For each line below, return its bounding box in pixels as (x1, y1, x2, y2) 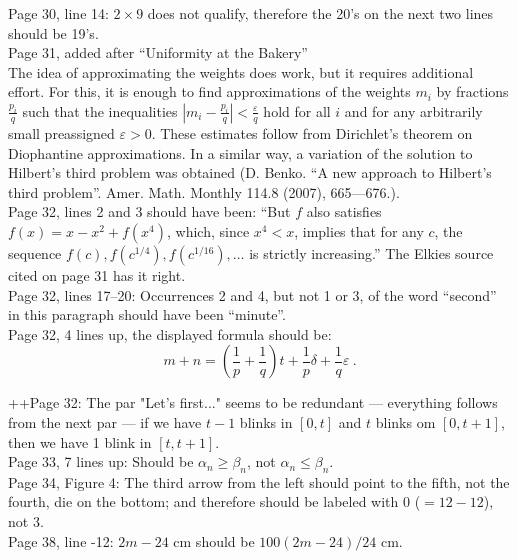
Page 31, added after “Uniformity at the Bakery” (8, 42, 308, 63)
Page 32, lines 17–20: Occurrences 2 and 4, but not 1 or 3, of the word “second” (8, 284, 497, 305)
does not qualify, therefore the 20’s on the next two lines (147, 3, 494, 23)
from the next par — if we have (8, 411, 202, 432)
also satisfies (306, 201, 382, 222)
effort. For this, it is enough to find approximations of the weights (8, 81, 411, 102)
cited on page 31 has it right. (8, 264, 186, 285)
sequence (8, 242, 62, 263)
